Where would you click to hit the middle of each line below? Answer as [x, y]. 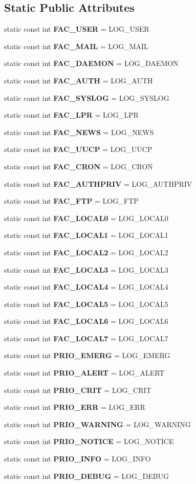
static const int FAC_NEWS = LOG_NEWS [79, 132]
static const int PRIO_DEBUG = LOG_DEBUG [87, 476]
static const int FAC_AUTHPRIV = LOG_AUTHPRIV [98, 183]
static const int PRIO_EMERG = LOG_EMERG [87, 355]
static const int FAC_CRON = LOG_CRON [79, 166]
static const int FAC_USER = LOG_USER [77, 29]
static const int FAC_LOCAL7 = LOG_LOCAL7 [86, 338]
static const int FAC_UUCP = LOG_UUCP [78, 149]
